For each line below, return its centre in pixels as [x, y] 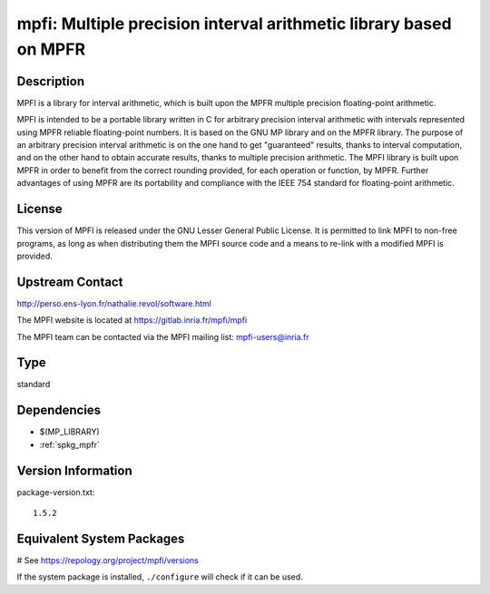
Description [51, 81]
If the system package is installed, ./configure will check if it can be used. [160, 577]
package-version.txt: [56, 492]
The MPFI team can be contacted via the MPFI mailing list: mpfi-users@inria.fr [163, 336]
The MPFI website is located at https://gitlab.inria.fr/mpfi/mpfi [132, 320]
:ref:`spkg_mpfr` [69, 444]
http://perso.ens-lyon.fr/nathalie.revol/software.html [114, 303]
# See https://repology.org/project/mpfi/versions [108, 560]
